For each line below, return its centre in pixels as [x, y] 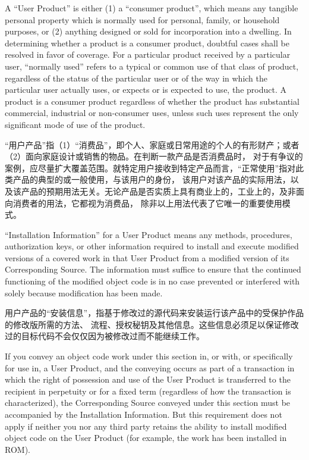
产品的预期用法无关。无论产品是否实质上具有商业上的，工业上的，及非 [158, 191]
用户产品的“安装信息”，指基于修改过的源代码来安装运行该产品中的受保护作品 [154, 313]
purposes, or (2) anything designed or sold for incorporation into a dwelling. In [148, 31]
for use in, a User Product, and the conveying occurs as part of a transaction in [150, 367]
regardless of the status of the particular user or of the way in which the [136, 78]
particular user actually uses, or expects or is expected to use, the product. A [146, 90]
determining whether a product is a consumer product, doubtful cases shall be [147, 43]
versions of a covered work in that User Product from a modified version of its [147, 257]
